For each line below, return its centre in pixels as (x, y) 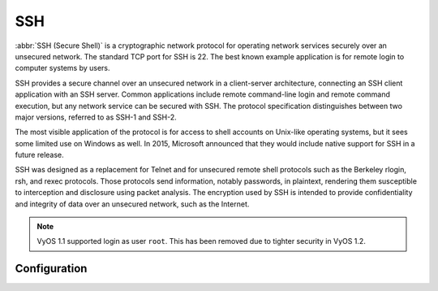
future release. (39, 155)
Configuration (51, 269)
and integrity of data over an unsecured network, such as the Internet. (132, 204)
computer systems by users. (62, 68)
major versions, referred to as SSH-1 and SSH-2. (96, 117)
